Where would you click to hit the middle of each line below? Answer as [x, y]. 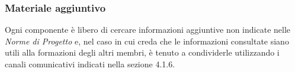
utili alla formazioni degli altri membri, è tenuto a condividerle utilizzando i [142, 52]
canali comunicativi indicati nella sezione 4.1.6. [90, 64]
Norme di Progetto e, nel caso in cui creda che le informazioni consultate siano [147, 41]
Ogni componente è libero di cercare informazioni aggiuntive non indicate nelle [148, 30]
